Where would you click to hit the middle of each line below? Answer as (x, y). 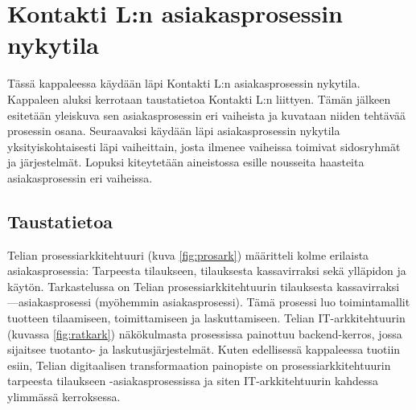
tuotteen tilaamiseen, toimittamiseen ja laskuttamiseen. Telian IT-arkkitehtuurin (206, 318)
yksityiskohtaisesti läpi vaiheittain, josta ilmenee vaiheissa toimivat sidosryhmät (204, 146)
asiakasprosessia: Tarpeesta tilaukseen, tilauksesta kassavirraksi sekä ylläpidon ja (207, 271)
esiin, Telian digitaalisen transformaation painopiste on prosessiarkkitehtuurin (199, 365)
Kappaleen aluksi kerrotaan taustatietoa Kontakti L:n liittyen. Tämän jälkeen (199, 98)
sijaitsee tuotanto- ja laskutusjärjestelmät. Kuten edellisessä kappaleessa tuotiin (204, 349)
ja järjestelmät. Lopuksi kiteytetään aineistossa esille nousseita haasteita (186, 162)
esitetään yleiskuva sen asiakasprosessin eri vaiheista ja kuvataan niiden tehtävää (207, 115)
